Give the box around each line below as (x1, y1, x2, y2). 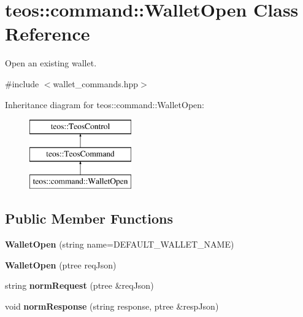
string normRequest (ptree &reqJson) (5, 279, 154, 292)
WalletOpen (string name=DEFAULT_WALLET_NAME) (5, 238, 234, 251)
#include (5, 77, 39, 90)
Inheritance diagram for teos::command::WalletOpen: (5, 98, 204, 111)
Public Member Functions (5, 209, 173, 228)
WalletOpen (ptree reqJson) (5, 258, 117, 271)
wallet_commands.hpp (53, 77, 139, 90)
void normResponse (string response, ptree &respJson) (5, 300, 219, 313)
